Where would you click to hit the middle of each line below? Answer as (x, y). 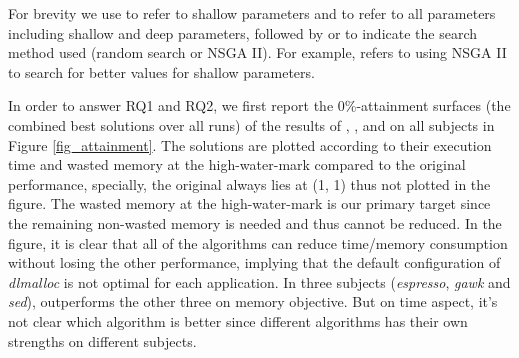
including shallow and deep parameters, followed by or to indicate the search (243, 32)
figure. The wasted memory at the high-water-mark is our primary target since (249, 203)
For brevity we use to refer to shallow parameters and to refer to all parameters (252, 13)
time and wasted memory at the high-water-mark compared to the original (237, 164)
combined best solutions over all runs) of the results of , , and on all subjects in (251, 124)
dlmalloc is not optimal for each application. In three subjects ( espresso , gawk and (259, 281)
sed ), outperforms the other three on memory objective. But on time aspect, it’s (253, 301)
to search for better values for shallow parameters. (161, 71)
